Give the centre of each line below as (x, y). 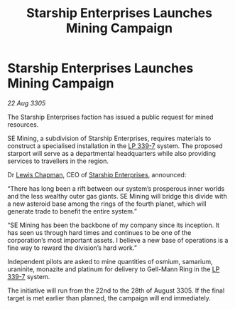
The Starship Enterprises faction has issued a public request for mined (110, 117)
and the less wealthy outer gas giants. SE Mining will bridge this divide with (117, 196)
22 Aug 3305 (27, 103)
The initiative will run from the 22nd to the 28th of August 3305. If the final (116, 290)
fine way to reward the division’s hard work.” (72, 248)
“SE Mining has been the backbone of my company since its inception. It (114, 225)
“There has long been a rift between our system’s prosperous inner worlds (116, 188)
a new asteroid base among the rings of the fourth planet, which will (107, 204)
